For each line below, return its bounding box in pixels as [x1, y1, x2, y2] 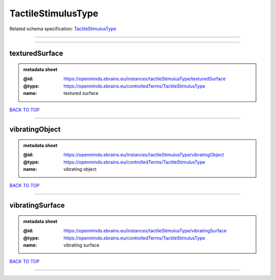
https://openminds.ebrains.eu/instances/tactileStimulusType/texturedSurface [63, 76, 226, 82]
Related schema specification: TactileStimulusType [9, 26, 117, 32]
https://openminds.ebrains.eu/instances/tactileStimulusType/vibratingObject [63, 152, 224, 158]
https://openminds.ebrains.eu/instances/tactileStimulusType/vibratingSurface [63, 228, 227, 234]
